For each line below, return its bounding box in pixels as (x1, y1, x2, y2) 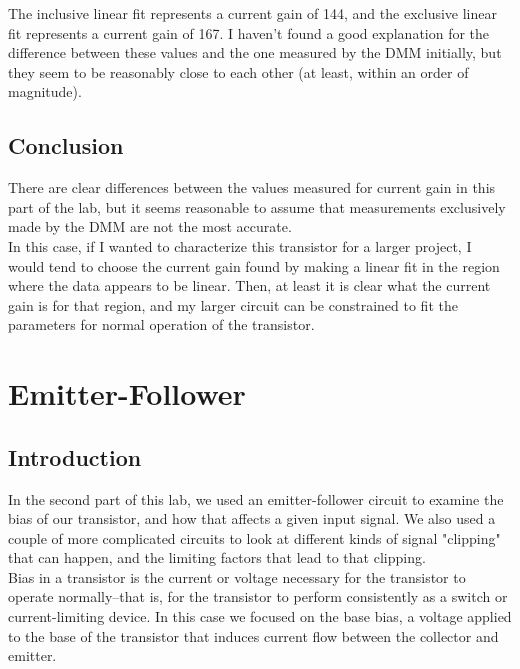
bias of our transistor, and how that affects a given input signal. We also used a (8, 508, 496, 529)
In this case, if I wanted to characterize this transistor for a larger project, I (8, 235, 472, 256)
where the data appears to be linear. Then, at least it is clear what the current (8, 275, 491, 296)
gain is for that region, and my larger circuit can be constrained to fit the (8, 294, 458, 315)
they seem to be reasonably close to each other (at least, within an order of (8, 61, 469, 82)
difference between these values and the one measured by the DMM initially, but (8, 42, 502, 63)
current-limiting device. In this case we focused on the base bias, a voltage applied (8, 606, 512, 627)
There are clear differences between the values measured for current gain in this (8, 177, 496, 198)
